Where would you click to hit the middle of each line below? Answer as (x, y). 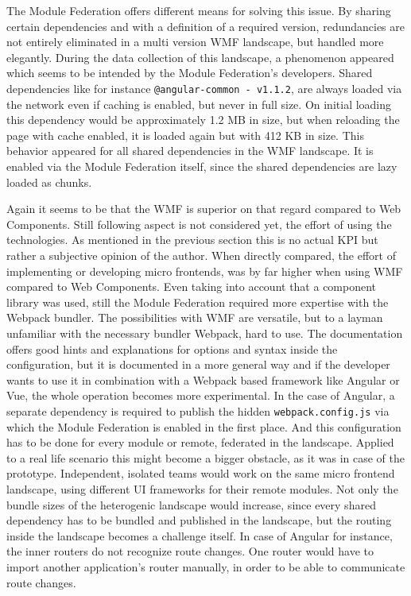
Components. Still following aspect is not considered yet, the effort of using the (199, 224)
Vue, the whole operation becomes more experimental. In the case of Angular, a (201, 395)
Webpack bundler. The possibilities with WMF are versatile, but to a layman (195, 317)
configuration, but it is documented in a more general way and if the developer (198, 364)
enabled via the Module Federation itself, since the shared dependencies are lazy (202, 166)
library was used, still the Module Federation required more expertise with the (198, 302)
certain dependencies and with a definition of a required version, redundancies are (206, 26)
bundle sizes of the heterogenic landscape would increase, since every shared (191, 504)
